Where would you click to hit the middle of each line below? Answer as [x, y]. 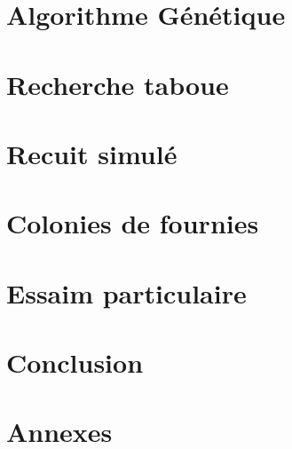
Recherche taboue [118, 84]
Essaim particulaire [126, 292]
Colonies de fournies [133, 223]
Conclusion [75, 362]
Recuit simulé [92, 153]
